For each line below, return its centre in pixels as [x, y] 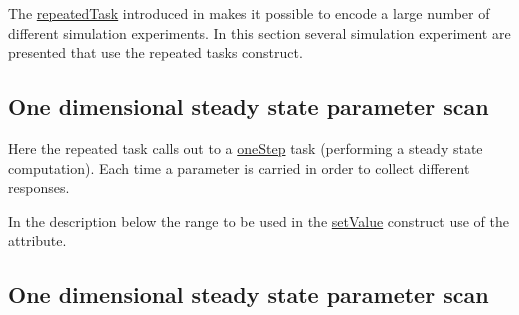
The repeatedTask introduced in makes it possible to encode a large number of [249, 13]
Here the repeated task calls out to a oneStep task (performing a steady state [245, 147]
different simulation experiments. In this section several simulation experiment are [259, 32]
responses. [39, 187]
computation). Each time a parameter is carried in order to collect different [239, 167]
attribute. [37, 240]
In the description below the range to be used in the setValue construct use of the [258, 220]
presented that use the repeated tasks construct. [155, 52]
